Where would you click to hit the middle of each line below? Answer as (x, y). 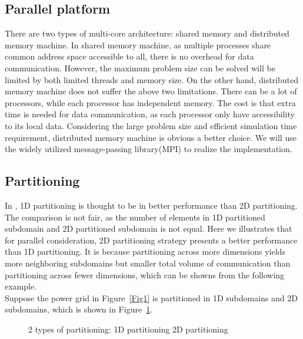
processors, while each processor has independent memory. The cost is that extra (150, 102)
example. (21, 286)
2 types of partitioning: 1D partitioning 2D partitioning (128, 329)
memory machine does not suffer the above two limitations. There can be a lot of (151, 91)
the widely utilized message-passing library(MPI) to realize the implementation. (149, 149)
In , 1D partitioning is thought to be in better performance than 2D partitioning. (151, 205)
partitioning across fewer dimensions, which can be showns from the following (145, 274)
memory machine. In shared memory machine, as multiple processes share (138, 45)
